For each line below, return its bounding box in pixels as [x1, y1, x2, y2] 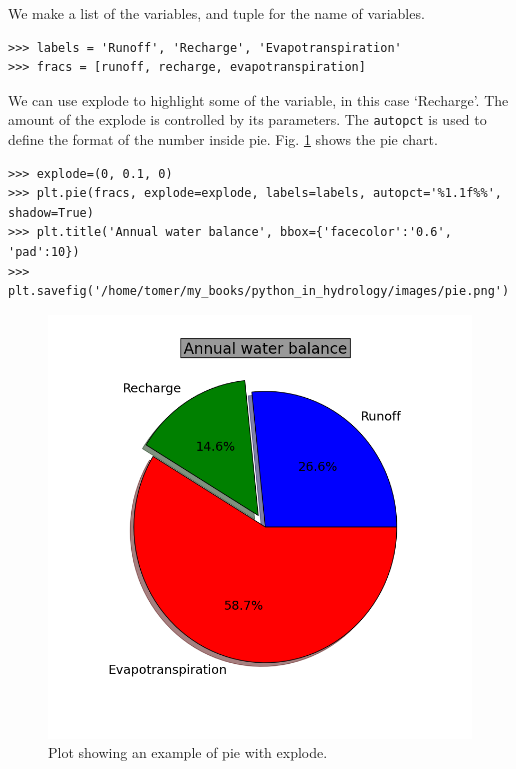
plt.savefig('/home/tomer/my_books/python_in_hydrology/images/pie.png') [8, 284, 510, 299]
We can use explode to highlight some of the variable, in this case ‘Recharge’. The [8, 89, 509, 110]
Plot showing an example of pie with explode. [48, 742, 328, 763]
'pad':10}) [8, 245, 80, 259]
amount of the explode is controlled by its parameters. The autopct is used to [8, 109, 487, 130]
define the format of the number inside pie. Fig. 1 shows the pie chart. [8, 129, 438, 150]
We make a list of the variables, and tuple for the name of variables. [8, 3, 425, 23]
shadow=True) [8, 205, 94, 220]
